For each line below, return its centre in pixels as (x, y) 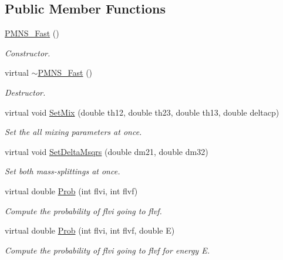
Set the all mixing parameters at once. (73, 132)
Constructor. (28, 53)
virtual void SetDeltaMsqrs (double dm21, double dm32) (107, 151)
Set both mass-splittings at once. (63, 171)
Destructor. (25, 92)
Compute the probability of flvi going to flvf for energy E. (107, 250)
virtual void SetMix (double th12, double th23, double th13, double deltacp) (142, 112)
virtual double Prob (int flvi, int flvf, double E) (90, 230)
